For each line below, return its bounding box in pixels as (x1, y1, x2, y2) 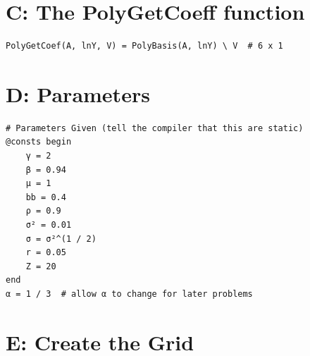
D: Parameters (6, 79, 150, 108)
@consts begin (6, 137, 72, 147)
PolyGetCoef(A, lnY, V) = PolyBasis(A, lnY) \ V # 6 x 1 (6, 41, 283, 51)
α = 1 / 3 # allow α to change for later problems (6, 288, 253, 299)
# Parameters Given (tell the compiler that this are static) (6, 123, 304, 133)
